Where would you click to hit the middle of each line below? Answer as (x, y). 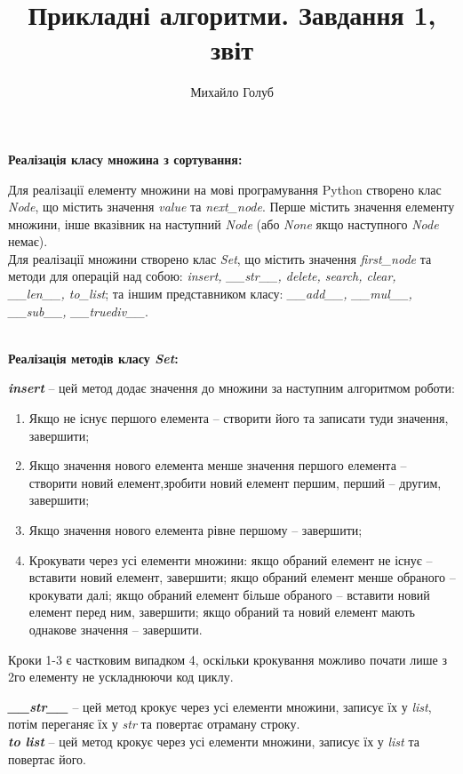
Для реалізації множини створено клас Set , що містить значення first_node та (220, 258)
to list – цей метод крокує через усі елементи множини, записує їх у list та (214, 741)
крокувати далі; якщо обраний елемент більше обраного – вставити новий (229, 594)
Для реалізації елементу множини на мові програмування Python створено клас (225, 189)
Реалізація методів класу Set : (93, 358)
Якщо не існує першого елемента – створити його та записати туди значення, (239, 418)
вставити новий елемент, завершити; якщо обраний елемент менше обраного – (242, 577)
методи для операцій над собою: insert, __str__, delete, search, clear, (202, 276)
